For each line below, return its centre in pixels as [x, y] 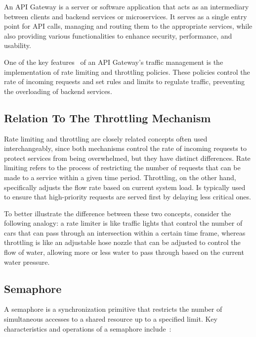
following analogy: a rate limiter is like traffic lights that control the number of [123, 223]
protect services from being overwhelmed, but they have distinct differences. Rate [127, 158]
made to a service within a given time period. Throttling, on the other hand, [120, 177]
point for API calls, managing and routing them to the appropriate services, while [128, 26]
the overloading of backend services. [58, 91]
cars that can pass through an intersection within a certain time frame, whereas [125, 232]
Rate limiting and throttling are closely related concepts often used [106, 138]
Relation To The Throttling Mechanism [107, 118]
